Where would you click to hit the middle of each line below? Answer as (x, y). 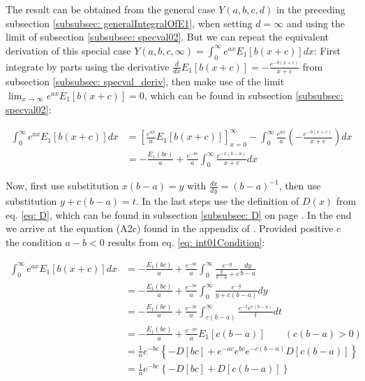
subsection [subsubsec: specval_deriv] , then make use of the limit (145, 81)
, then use (300, 186)
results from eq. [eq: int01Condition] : (186, 242)
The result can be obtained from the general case (111, 9)
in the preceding (311, 9)
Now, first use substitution (62, 186)
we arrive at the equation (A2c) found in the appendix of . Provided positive (170, 228)
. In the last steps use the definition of (217, 201)
